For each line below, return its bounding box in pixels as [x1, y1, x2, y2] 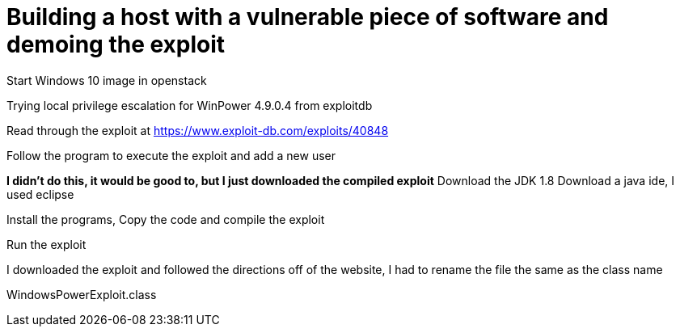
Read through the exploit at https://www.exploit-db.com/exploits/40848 [6, 123, 389, 137]
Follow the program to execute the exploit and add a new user [6, 148, 336, 162]
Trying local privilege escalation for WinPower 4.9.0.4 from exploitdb [6, 98, 373, 112]
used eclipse [6, 187, 74, 201]
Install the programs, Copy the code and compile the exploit [6, 212, 325, 226]
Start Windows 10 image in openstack [6, 73, 207, 87]
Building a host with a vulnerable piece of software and [6, 3, 609, 31]
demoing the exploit [6, 31, 226, 58]
